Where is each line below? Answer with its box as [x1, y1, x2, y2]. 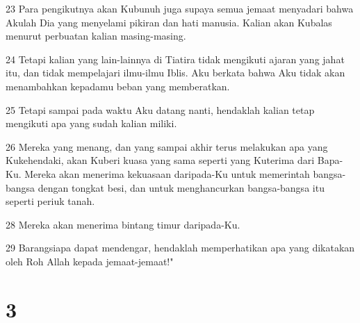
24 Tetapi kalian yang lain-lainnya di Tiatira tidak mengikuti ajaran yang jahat [6, 51, 345, 66]
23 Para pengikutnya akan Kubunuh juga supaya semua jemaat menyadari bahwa [6, 1, 354, 15]
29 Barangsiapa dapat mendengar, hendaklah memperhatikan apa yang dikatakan [6, 240, 355, 255]
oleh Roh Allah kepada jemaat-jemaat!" [6, 254, 174, 268]
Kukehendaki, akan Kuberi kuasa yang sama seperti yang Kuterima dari [6, 153, 315, 167]
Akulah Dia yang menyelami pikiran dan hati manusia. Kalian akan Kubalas [6, 15, 332, 29]
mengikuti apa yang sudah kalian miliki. [6, 116, 177, 131]
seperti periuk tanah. [6, 194, 95, 208]
